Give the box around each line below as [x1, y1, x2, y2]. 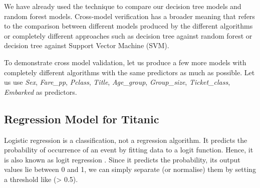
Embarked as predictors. [4, 86, 77, 97]
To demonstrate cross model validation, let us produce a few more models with [4, 57, 246, 67]
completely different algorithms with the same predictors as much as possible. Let [4, 67, 255, 77]
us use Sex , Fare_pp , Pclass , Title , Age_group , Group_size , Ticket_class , [4, 77, 230, 87]
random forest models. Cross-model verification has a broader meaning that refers [4, 11, 255, 21]
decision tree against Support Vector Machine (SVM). [4, 40, 169, 51]
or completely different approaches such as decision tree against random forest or [4, 30, 252, 41]
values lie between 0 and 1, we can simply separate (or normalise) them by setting [4, 164, 256, 174]
